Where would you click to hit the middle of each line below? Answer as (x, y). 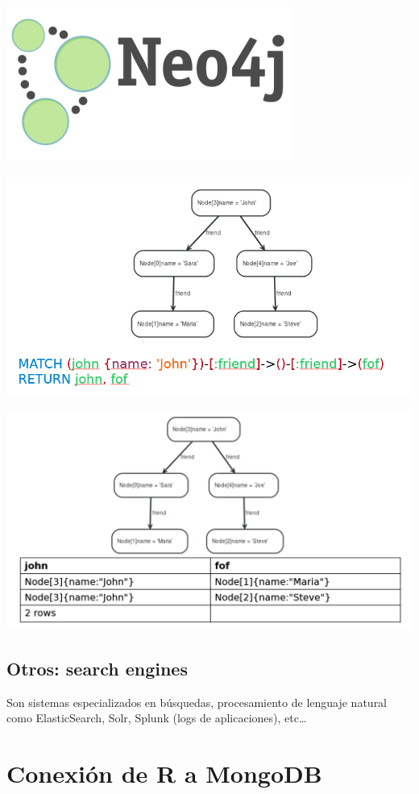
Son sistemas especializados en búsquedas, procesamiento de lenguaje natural (197, 702)
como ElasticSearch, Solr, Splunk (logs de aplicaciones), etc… (157, 718)
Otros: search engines (97, 668)
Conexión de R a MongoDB (164, 773)
